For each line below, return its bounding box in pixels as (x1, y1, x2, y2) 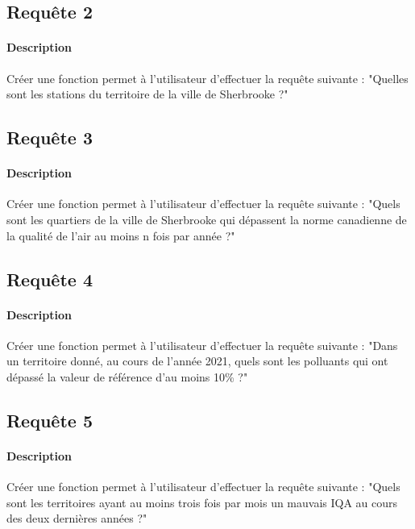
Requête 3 (6, 125, 93, 150)
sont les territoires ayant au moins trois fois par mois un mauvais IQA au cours (6, 494, 398, 510)
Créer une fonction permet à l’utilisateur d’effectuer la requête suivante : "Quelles (6, 69, 409, 86)
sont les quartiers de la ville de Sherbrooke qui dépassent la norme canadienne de (6, 210, 407, 227)
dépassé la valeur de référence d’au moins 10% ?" (6, 368, 248, 385)
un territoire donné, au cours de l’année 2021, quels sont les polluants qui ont (6, 352, 388, 369)
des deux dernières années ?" (6, 510, 147, 527)
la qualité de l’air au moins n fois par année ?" (6, 227, 235, 244)
